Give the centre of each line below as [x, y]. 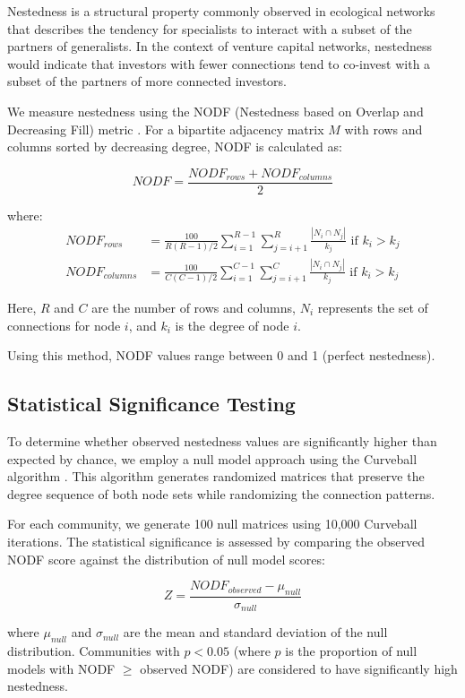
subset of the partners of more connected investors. [147, 81]
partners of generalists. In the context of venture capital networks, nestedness [220, 46]
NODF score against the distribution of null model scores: [166, 559]
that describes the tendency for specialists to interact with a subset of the [210, 28]
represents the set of [373, 308]
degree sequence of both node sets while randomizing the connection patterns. [221, 493]
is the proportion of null [351, 651]
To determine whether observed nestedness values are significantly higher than [222, 441]
